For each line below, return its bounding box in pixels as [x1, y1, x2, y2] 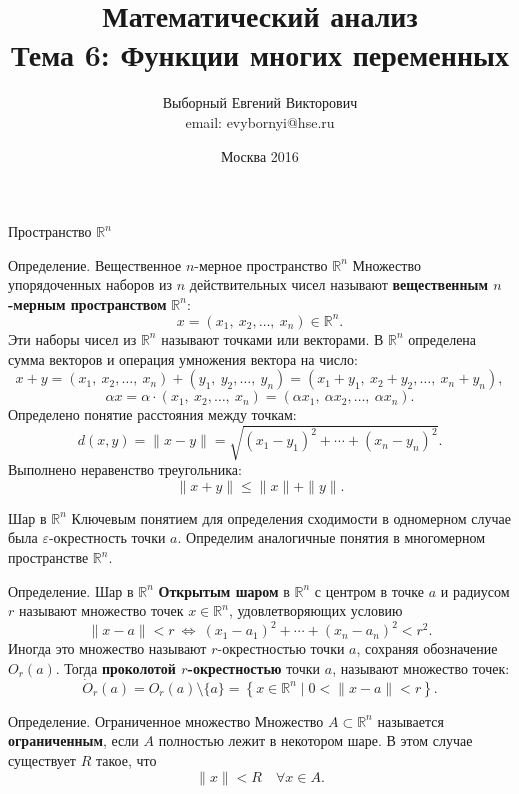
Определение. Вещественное [8, 254, 182, 275]
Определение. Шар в [8, 580, 134, 601]
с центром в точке [314, 580, 425, 601]
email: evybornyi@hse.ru [185, 111, 335, 132]
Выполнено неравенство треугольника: [8, 459, 242, 480]
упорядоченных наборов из [8, 274, 173, 295]
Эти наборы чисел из [8, 328, 137, 349]
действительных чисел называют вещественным [189, 274, 488, 295]
